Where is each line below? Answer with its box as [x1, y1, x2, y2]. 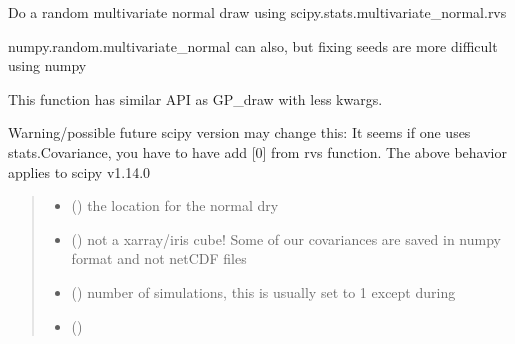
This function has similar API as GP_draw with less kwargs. [8, 88, 383, 109]
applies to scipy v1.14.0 [8, 161, 151, 182]
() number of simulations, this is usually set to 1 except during [71, 281, 456, 302]
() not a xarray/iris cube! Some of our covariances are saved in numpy [71, 228, 501, 249]
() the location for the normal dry [71, 195, 279, 216]
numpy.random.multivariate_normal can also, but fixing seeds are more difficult [8, 35, 498, 56]
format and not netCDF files [71, 248, 247, 269]
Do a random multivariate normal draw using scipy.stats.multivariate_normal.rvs [8, 2, 507, 22]
